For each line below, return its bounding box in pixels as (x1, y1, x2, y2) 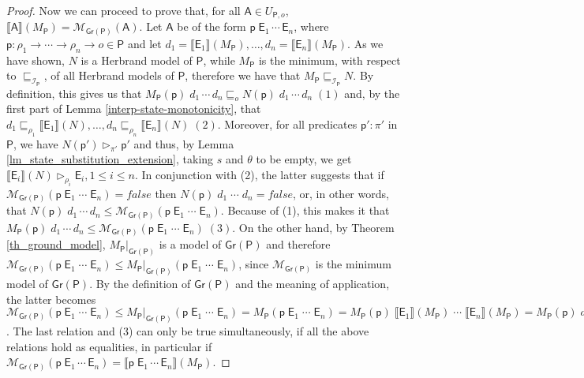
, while (203, 51, 235, 68)
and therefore (266, 236, 331, 253)
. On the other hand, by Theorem (232, 219, 395, 235)
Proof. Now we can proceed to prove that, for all (6, 2, 241, 18)
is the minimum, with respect (258, 51, 401, 68)
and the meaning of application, (235, 275, 390, 291)
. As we (347, 35, 384, 51)
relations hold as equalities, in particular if (6, 338, 212, 354)
